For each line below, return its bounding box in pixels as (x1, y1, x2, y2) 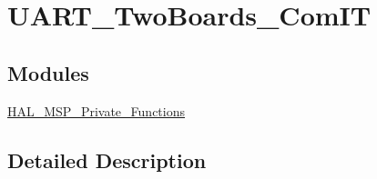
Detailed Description (7, 145, 207, 174)
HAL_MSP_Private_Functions (7, 101, 185, 120)
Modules (7, 58, 89, 86)
